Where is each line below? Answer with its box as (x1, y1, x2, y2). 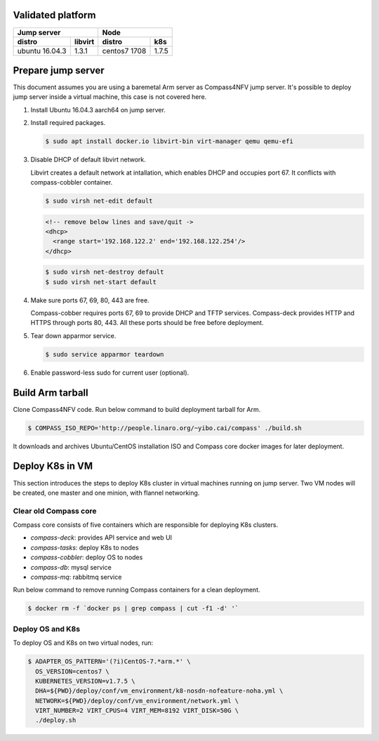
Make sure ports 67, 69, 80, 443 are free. (30, 295, 150, 305)
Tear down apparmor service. (30, 331, 117, 340)
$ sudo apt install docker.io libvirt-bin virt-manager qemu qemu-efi (45, 138, 294, 145)
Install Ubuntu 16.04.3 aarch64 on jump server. (30, 105, 166, 114)
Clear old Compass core (13, 506, 98, 516)
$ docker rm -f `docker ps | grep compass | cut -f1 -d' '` (27, 604, 239, 613)
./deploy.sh (35, 716, 77, 724)
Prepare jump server (13, 64, 105, 76)
